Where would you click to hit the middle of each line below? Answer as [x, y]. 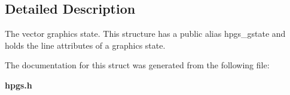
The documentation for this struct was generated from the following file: [137, 65]
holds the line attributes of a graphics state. [85, 45]
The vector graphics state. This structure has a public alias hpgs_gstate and [145, 34]
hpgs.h [19, 85]
